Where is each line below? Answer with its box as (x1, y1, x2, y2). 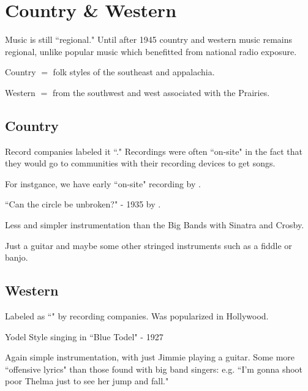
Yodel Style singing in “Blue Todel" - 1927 (5, 330, 163, 343)
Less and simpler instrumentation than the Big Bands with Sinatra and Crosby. (5, 218, 304, 231)
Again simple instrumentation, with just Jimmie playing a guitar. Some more (5, 351, 295, 363)
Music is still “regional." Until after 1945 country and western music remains (5, 33, 293, 46)
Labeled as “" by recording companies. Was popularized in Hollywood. (5, 310, 269, 322)
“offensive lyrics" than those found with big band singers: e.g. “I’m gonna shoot (5, 362, 303, 375)
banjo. (5, 251, 28, 264)
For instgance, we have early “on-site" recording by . (5, 177, 201, 190)
